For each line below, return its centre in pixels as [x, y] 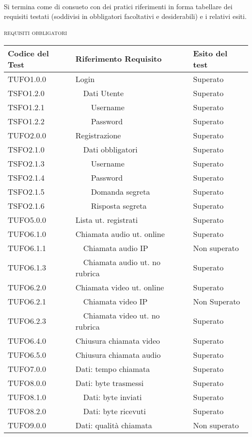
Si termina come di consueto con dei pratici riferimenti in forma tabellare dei [118, 6]
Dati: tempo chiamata [113, 369]
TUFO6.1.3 [27, 268]
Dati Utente [103, 93]
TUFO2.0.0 [27, 135]
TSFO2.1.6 [26, 205]
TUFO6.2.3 [27, 321]
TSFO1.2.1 [26, 107]
